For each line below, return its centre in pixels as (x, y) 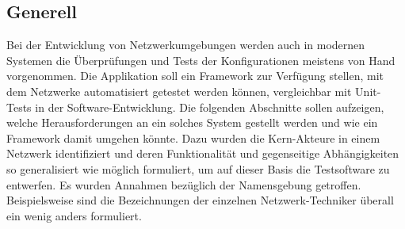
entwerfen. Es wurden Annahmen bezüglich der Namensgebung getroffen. (184, 184)
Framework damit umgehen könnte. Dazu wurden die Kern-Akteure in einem (193, 137)
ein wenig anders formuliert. (74, 215)
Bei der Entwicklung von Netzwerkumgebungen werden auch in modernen (186, 45)
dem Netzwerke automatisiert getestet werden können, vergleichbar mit (179, 91)
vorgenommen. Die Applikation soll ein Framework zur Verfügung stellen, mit (195, 76)
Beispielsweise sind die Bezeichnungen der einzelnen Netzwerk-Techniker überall (200, 200)
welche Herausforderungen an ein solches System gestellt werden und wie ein (192, 122)
